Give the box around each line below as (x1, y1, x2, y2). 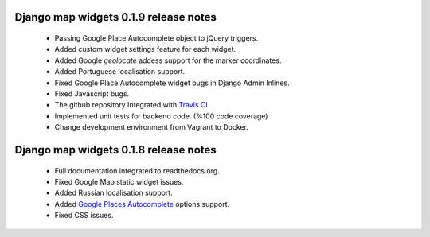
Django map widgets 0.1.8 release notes (14, 143, 217, 157)
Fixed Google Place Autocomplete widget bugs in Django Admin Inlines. (54, 78, 290, 87)
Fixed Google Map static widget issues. (54, 177, 184, 186)
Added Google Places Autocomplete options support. (54, 199, 230, 208)
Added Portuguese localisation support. (54, 67, 186, 76)
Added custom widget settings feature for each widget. (54, 45, 236, 54)
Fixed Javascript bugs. (54, 88, 130, 99)
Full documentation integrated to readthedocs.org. (54, 165, 221, 175)
